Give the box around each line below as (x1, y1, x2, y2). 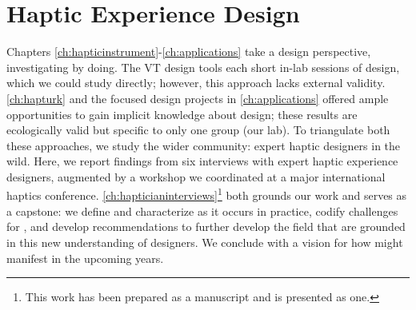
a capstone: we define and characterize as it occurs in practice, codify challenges (6, 202, 398, 219)
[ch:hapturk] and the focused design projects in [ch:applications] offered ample (6, 89, 389, 106)
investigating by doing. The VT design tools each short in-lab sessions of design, (6, 58, 400, 75)
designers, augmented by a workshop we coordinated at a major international (6, 168, 386, 185)
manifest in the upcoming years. (6, 249, 164, 266)
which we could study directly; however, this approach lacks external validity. (6, 74, 386, 91)
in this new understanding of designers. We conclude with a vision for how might (6, 233, 403, 250)
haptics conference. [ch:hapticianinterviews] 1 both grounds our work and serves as (6, 185, 407, 204)
